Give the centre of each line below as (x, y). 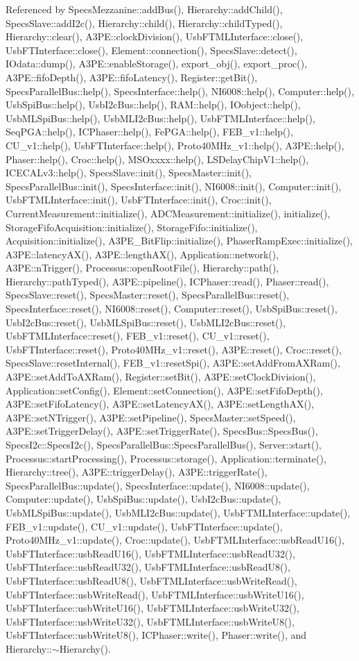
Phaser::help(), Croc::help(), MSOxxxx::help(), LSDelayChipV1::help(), (157, 159)
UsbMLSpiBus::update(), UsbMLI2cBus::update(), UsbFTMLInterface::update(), (178, 512)
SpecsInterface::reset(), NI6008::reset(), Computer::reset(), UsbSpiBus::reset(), (172, 309)
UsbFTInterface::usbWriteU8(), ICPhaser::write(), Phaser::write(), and (156, 635)
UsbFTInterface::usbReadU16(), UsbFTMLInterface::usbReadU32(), (150, 553)
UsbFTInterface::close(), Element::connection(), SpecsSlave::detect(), (151, 50)
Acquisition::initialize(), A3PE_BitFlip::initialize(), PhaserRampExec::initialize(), (179, 241)
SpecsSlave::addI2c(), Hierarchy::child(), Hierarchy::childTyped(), (144, 23)
